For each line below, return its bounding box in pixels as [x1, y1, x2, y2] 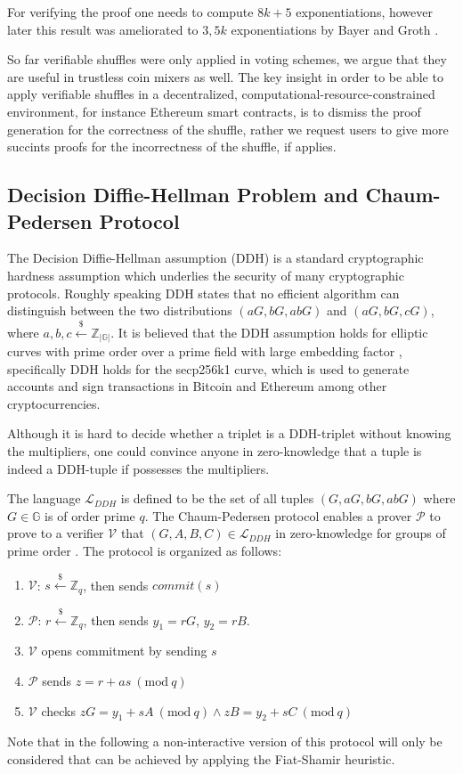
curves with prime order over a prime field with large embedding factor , [7, 342, 402, 361]
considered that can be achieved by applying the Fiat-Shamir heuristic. [7, 749, 395, 768]
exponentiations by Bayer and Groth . [231, 20, 439, 38]
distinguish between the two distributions [7, 301, 232, 320]
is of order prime [45, 506, 135, 525]
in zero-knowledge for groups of [275, 524, 446, 542]
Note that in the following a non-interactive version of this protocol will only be [7, 732, 443, 751]
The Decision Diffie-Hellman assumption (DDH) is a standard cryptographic [7, 248, 424, 267]
